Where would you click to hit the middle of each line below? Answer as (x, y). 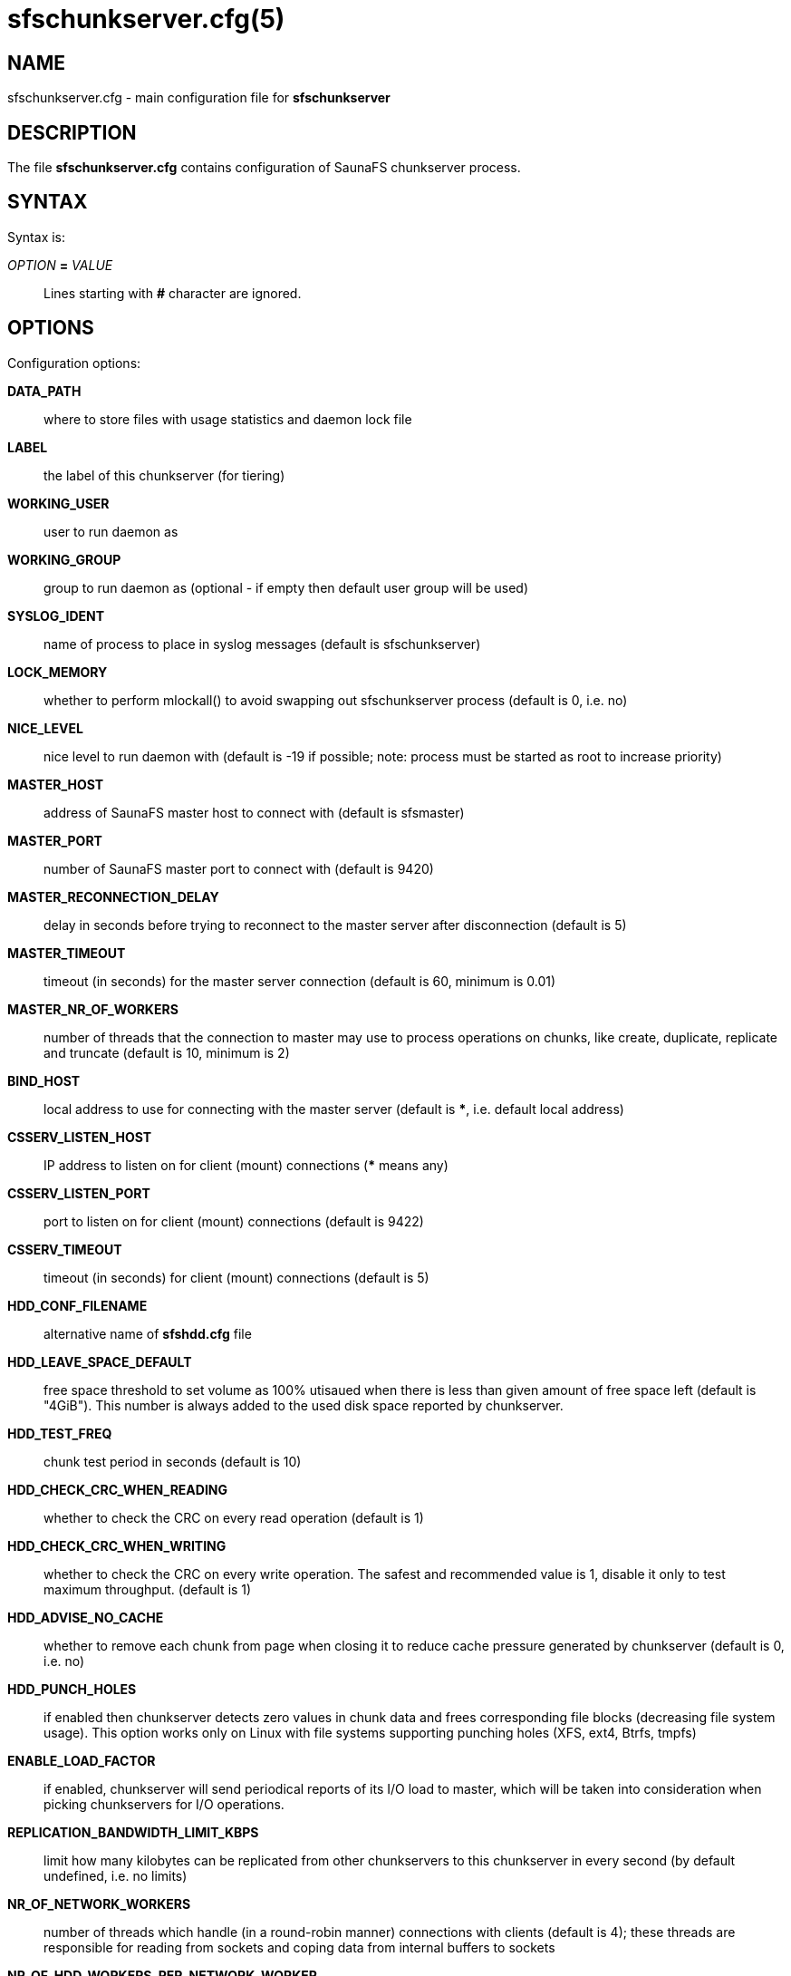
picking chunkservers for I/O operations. (164, 1804)
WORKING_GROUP (64, 559)
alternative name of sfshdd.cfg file (148, 1333)
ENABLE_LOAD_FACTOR (82, 1760)
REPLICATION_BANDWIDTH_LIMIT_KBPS (133, 1832)
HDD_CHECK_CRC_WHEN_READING (118, 1489)
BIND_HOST (44, 1080)
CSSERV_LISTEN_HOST (80, 1137)
